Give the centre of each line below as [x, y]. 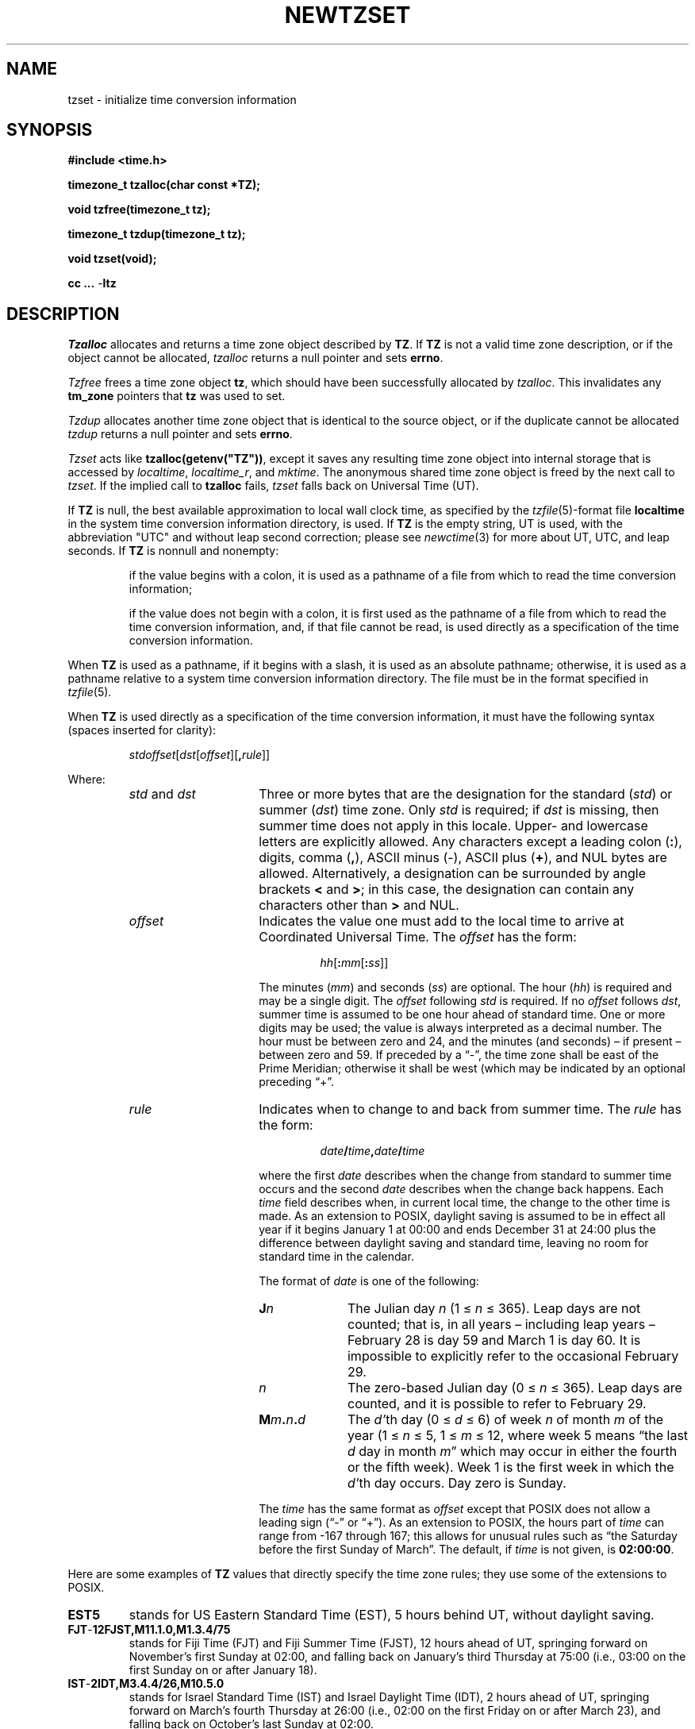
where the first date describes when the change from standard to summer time [465, 1176]
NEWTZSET [347, 15]
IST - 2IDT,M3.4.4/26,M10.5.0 [146, 1684]
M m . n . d [282, 1420]
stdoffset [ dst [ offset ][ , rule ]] [200, 755]
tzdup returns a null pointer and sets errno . [180, 434]
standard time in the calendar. [336, 1257]
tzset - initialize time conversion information [182, 99]
